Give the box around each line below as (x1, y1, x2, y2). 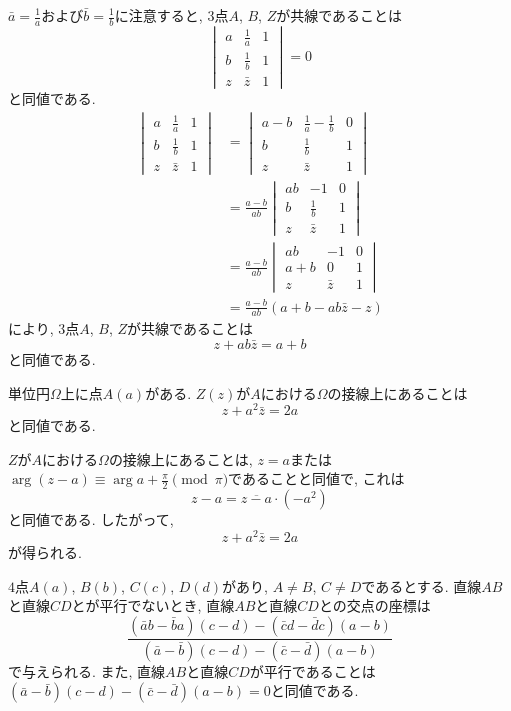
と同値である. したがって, (8, 509, 174, 530)
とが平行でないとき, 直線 (71, 595, 235, 616)
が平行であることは (249, 660, 376, 681)
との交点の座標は (318, 595, 431, 616)
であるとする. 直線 (361, 575, 482, 596)
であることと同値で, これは (228, 468, 405, 489)
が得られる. (8, 541, 82, 562)
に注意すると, (114, 5, 203, 25)
